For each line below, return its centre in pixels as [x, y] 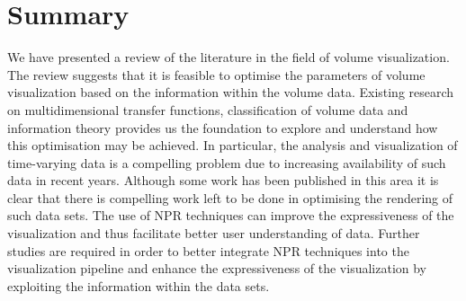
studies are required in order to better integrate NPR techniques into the [208, 250]
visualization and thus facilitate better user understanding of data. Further [214, 233]
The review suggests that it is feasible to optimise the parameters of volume [216, 74]
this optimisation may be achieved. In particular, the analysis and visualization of [233, 145]
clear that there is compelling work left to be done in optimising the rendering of [230, 197]
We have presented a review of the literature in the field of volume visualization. [229, 57]
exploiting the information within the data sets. [139, 285]
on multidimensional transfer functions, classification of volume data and [208, 109]
